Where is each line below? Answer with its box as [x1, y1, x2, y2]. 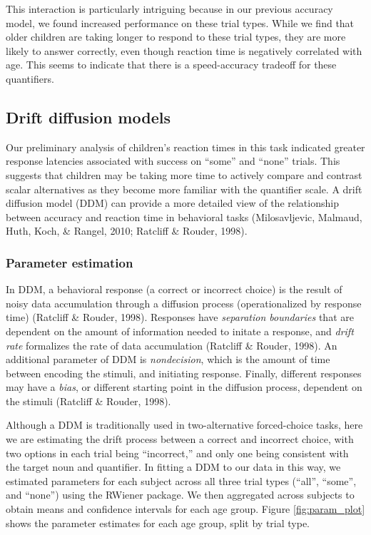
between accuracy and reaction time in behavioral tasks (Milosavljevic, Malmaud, [6, 209, 362, 224]
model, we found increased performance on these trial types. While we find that [6, 15, 355, 30]
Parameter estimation [6, 253, 133, 271]
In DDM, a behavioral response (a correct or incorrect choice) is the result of [6, 282, 342, 297]
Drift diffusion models [6, 106, 171, 128]
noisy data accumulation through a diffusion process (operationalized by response [6, 295, 362, 310]
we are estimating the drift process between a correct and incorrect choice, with [6, 432, 354, 447]
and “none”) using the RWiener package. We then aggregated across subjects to [6, 487, 355, 502]
